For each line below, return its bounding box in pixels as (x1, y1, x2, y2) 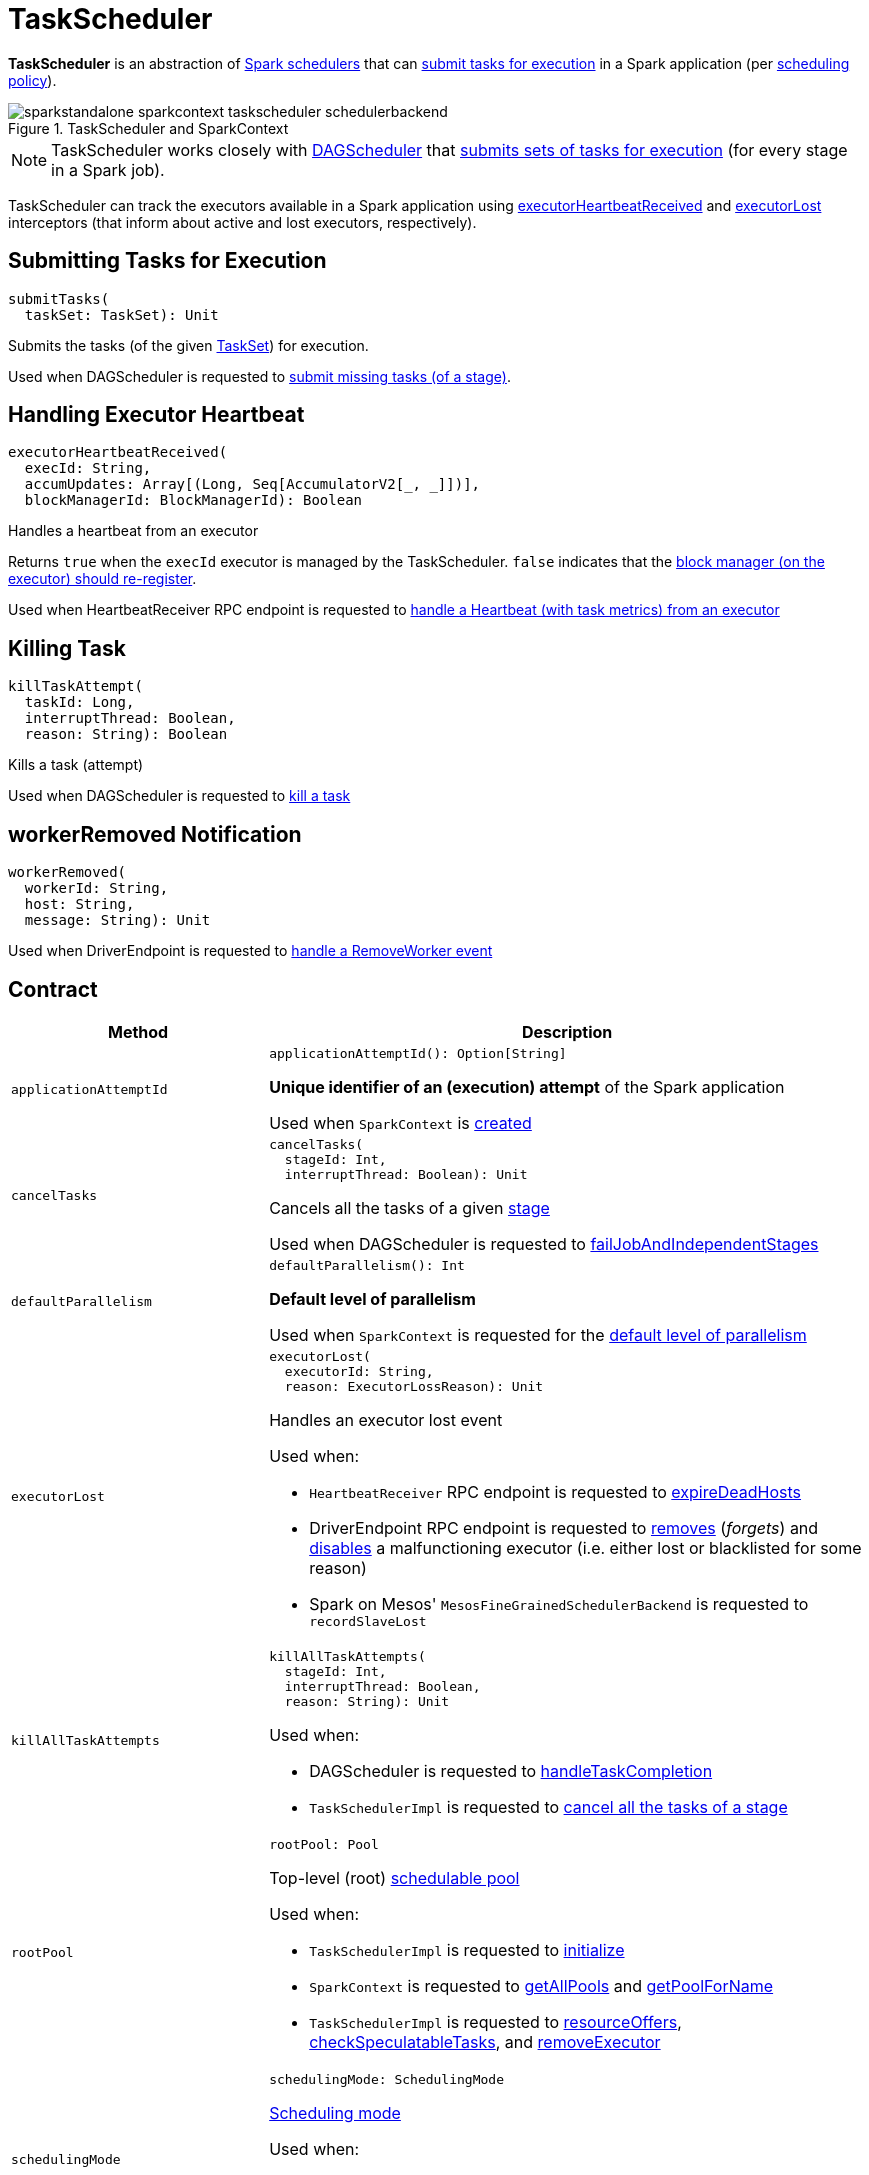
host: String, (24, 896, 135, 913)
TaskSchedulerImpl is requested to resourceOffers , (309, 2011, 682, 2032)
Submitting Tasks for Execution (8, 248, 327, 274)
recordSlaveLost (309, 1613, 427, 1629)
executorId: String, (284, 1363, 434, 1379)
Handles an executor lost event (269, 1409, 503, 1430)
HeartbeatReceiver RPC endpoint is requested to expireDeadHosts (309, 1481, 802, 1502)
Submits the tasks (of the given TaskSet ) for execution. (8, 336, 369, 354)
